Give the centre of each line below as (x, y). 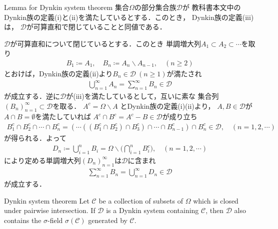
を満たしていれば (63, 116)
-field (55, 220)
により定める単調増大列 (42, 160)
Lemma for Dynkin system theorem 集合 (66, 7)
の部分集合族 (155, 7)
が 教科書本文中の (211, 7)
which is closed (216, 200)
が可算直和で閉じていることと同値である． (96, 27)
